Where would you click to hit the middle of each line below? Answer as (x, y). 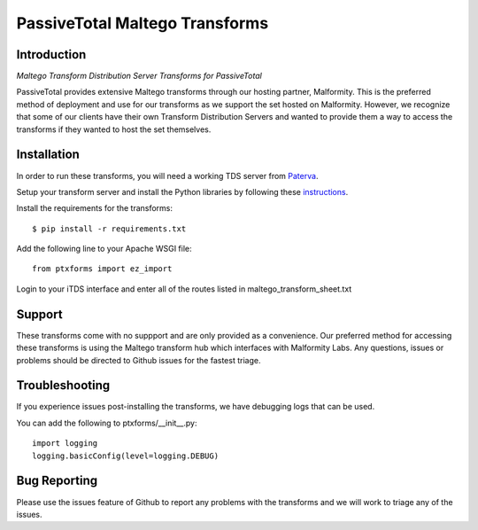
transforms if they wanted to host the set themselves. (114, 129)
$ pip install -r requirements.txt (109, 229)
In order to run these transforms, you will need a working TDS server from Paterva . (167, 175)
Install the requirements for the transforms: (94, 208)
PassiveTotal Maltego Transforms (143, 23)
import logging (65, 444)
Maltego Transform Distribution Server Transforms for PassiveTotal (139, 76)
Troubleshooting (63, 386)
